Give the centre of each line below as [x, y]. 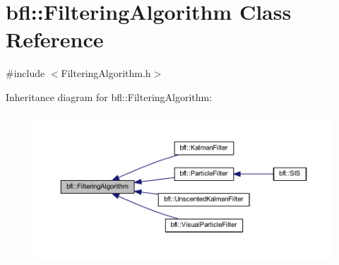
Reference [55, 39]
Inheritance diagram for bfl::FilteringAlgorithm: [109, 96]
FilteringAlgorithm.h [106, 73]
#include [25, 73]
